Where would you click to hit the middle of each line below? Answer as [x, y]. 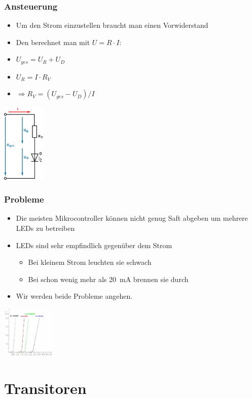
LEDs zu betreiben [45, 228]
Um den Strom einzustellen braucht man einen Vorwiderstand [112, 25]
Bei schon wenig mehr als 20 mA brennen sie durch [108, 279]
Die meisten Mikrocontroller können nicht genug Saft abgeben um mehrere [132, 218]
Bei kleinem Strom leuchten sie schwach [90, 262]
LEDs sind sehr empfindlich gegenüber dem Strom [94, 245]
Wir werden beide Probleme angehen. [74, 296]
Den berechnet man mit [53, 42]
